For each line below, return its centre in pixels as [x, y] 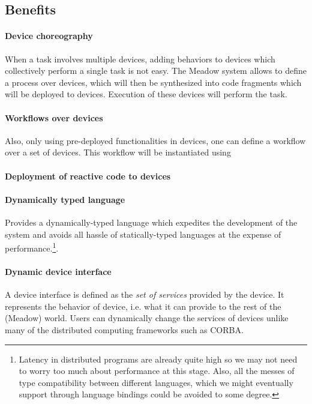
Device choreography [49, 36]
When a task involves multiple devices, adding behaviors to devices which [140, 59]
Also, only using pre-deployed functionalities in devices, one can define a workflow [155, 140]
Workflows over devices [54, 117]
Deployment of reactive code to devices [88, 176]
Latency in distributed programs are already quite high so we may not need [158, 359]
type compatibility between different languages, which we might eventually [156, 382]
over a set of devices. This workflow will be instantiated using [118, 152]
